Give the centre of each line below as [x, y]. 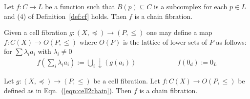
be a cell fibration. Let [127, 81]
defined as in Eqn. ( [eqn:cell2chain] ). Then [68, 90]
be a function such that [80, 6]
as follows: [231, 41]
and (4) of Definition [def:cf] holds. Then [65, 16]
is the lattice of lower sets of [165, 41]
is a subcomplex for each [191, 6]
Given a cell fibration [36, 32]
